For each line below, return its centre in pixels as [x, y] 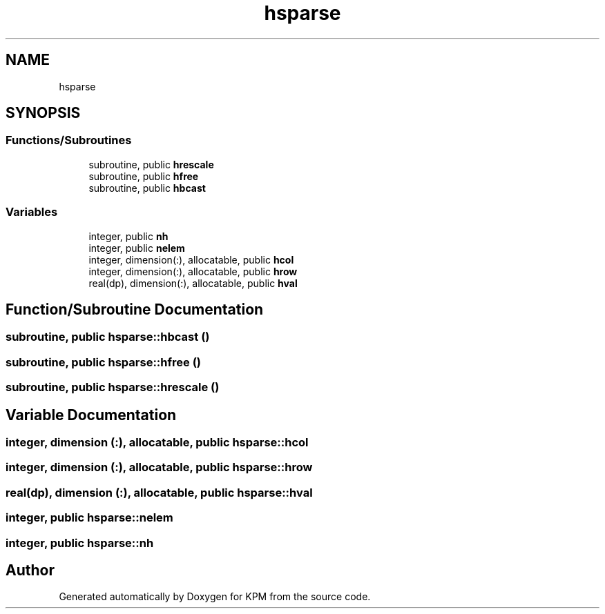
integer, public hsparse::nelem [89, 518]
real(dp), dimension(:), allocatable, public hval [193, 283]
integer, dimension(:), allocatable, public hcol [191, 259]
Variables [32, 212]
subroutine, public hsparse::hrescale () [113, 387]
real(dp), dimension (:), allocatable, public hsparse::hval [159, 492]
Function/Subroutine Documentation [135, 309]
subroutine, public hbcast [147, 188]
